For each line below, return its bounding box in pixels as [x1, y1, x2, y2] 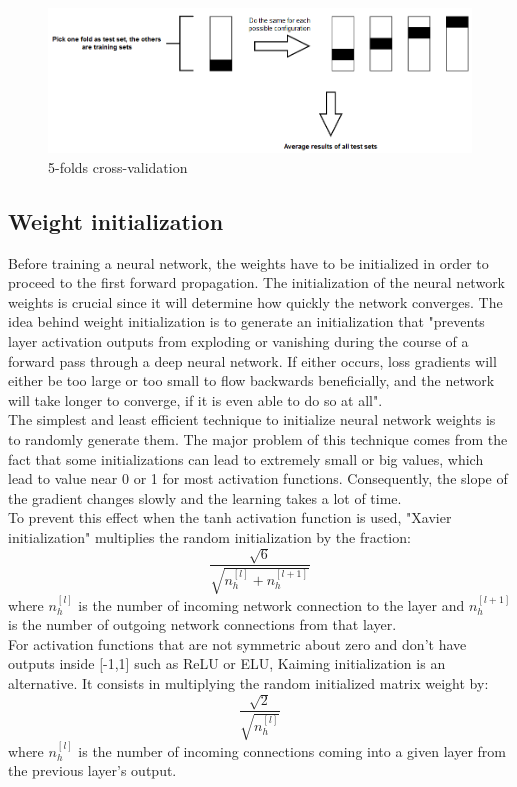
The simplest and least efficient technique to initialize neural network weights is [8, 409, 496, 430]
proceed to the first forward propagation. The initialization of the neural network [8, 272, 506, 293]
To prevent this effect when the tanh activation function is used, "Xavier [8, 507, 452, 528]
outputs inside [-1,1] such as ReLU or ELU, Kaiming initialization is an [8, 653, 446, 674]
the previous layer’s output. [8, 760, 177, 781]
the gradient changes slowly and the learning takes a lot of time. [8, 487, 402, 508]
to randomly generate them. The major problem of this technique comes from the [8, 428, 508, 449]
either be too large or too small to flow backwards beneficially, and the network [8, 370, 495, 391]
